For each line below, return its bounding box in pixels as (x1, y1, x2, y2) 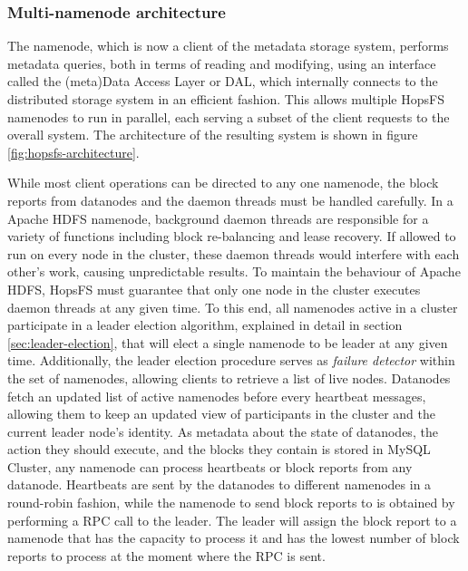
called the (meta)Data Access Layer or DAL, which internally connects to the (7, 72, 438, 91)
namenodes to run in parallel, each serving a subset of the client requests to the (7, 107, 450, 126)
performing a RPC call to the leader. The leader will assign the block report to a (7, 510, 457, 529)
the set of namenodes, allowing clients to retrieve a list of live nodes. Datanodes (7, 368, 451, 387)
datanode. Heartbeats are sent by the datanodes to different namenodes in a (7, 475, 432, 494)
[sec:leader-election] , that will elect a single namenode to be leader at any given (7, 333, 448, 352)
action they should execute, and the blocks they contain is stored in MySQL (7, 440, 431, 459)
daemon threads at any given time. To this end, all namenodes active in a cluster (7, 297, 458, 316)
